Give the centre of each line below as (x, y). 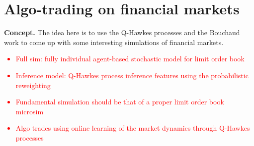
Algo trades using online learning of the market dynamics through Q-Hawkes (133, 128)
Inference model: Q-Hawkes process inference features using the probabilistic (132, 75)
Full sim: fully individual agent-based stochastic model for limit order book (130, 59)
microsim (30, 111)
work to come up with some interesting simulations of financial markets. (114, 42)
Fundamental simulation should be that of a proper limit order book (120, 102)
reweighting (33, 85)
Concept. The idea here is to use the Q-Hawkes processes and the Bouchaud (122, 32)
